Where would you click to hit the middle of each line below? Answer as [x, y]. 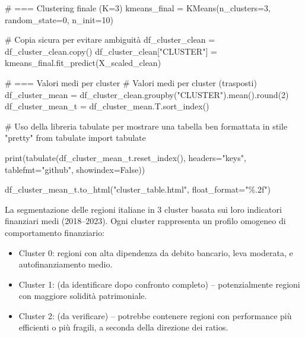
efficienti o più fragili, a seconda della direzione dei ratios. [123, 327]
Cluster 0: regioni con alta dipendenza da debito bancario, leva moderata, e [156, 252]
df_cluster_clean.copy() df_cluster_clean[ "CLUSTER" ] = [111, 51]
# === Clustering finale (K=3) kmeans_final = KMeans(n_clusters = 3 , [138, 8]
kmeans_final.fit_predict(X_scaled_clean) [83, 63]
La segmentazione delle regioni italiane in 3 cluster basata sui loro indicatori [143, 209]
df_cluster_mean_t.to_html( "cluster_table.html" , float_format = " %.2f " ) [138, 189]
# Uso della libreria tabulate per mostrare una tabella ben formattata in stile [146, 126]
